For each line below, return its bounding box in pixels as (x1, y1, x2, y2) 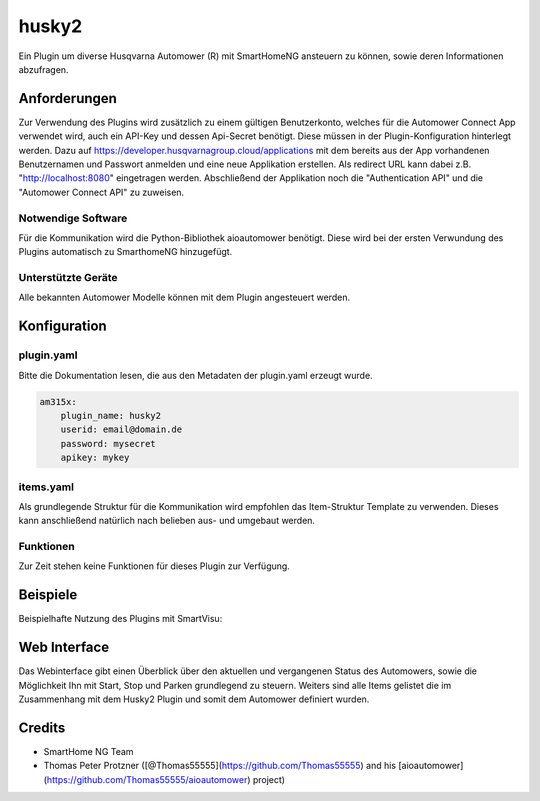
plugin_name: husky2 (60, 410, 162, 421)
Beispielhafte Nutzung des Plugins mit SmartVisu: (18, 613, 223, 625)
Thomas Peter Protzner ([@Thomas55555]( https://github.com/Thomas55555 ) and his (43, 760, 397, 772)
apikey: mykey (60, 452, 130, 464)
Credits (18, 719, 66, 736)
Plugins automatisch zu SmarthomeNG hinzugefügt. (18, 246, 233, 258)
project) (252, 773, 285, 785)
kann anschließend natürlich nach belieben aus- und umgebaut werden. (18, 515, 315, 527)
